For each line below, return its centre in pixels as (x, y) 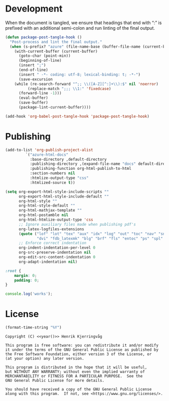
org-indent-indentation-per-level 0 (57, 248)
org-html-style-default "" (47, 206)
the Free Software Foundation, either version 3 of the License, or (78, 354)
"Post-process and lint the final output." (56, 42)
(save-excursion (35, 79)
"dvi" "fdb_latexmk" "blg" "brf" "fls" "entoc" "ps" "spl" (100, 238)
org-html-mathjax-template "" (50, 211)
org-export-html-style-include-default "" (64, 196)
